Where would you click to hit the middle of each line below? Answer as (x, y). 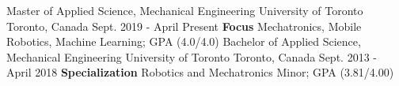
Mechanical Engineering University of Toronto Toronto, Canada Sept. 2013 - (192, 56)
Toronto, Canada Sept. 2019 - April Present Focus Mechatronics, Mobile (184, 26)
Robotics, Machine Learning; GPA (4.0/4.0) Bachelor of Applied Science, (184, 41)
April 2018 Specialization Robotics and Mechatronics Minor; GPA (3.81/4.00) (200, 72)
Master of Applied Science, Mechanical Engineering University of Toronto (185, 10)
